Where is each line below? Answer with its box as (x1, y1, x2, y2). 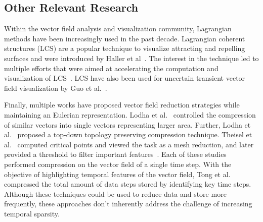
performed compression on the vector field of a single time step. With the (4, 158, 232, 169)
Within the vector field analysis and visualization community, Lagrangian (4, 23, 232, 34)
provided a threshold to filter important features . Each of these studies (4, 149, 227, 159)
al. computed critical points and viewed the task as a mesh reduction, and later (4, 139, 254, 149)
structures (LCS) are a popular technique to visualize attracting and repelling (4, 43, 245, 53)
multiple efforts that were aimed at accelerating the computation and (4, 63, 218, 73)
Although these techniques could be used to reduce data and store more (4, 188, 227, 199)
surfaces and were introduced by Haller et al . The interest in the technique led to (4, 52, 259, 63)
